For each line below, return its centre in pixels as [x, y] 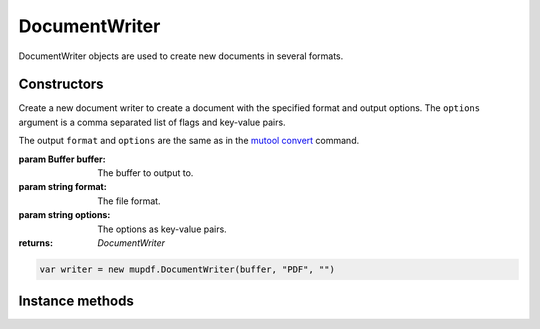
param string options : [64, 215]
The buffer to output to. [145, 173]
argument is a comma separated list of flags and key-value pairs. [152, 122]
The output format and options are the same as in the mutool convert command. [189, 141]
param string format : [62, 187]
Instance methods [76, 301]
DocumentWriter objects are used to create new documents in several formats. [181, 56]
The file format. [129, 201]
